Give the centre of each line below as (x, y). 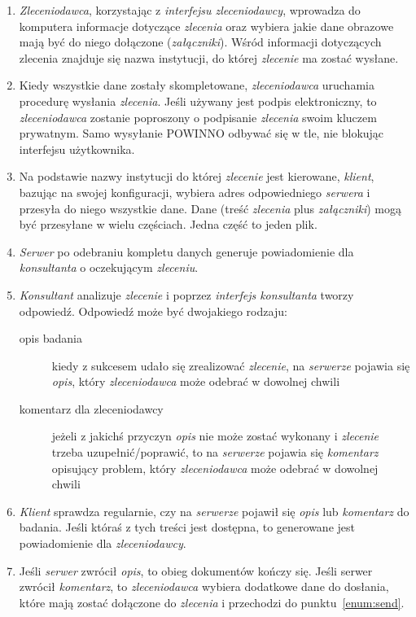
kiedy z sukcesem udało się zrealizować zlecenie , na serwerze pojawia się (231, 365)
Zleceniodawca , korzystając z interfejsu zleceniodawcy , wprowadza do (190, 10)
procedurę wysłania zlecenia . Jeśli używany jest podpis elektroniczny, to (198, 101)
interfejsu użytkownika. (77, 149)
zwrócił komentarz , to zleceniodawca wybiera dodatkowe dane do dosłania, (204, 586)
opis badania (50, 338)
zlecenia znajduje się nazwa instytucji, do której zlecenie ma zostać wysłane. (209, 57)
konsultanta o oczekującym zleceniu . (109, 267)
